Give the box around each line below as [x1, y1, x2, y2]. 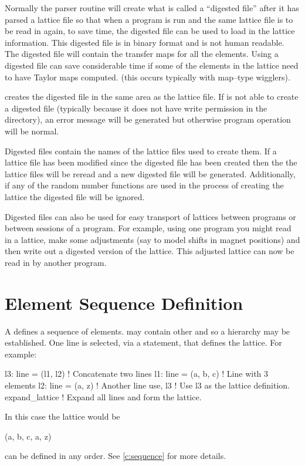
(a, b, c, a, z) [5, 430, 52, 442]
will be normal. [5, 124, 59, 137]
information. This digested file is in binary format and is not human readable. [5, 36, 284, 48]
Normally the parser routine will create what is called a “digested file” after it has [5, 2, 299, 13]
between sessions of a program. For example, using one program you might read [5, 222, 292, 234]
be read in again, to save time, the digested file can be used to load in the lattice [5, 25, 295, 37]
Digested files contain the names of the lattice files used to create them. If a [5, 144, 277, 157]
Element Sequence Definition [5, 291, 243, 315]
